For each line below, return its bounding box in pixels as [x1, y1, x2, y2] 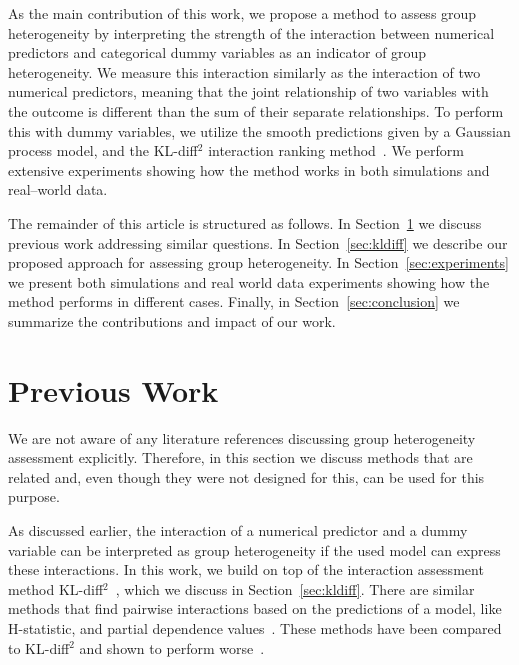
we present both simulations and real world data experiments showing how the [8, 271, 490, 292]
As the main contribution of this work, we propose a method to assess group [8, 3, 477, 23]
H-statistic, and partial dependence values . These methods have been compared [8, 617, 502, 638]
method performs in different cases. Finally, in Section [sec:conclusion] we [8, 291, 460, 312]
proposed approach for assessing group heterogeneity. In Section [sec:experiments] [8, 252, 509, 273]
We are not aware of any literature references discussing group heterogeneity [8, 427, 476, 448]
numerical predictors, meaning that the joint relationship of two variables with [8, 81, 489, 102]
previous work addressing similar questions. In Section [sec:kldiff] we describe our [8, 232, 508, 253]
